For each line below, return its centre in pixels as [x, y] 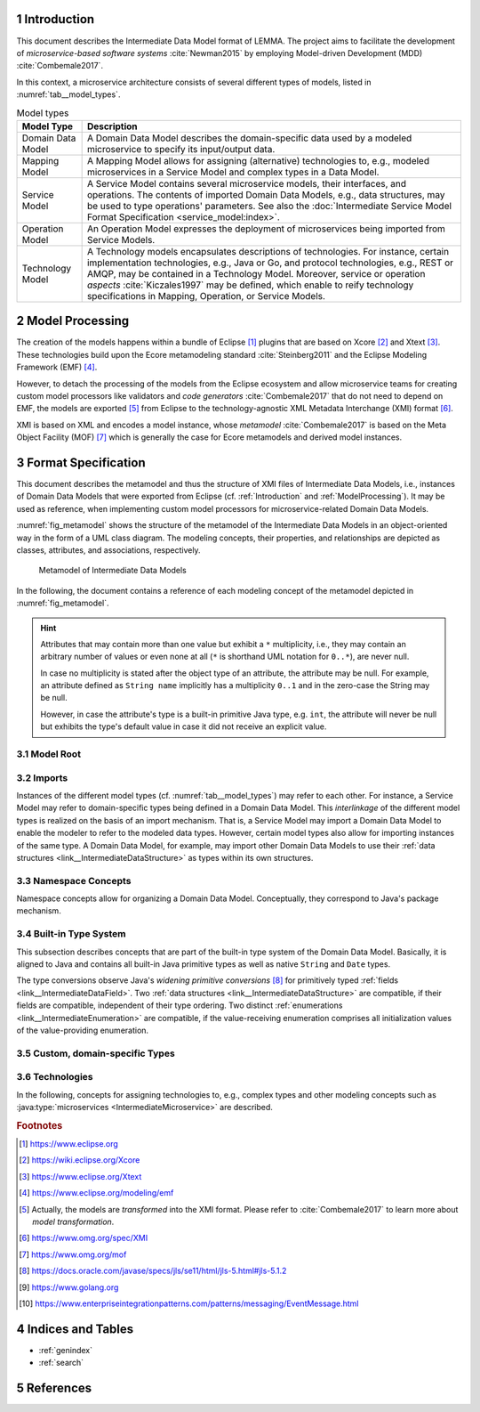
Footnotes [40, 1125]
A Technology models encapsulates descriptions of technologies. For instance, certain [268, 251]
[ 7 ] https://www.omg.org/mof [73, 1254]
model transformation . [73, 1222]
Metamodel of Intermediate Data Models [112, 571]
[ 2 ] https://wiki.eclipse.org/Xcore [80, 1160]
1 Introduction [56, 19]
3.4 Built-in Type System [71, 934]
